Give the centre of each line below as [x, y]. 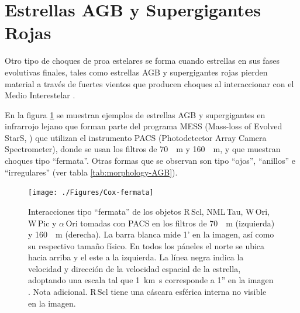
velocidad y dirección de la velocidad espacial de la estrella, [135, 268]
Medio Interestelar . [40, 95]
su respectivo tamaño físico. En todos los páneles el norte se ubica [146, 245]
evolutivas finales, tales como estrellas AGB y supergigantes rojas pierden [136, 72]
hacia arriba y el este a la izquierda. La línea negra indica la [136, 257]
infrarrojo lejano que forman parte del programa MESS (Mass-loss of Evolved [144, 126]
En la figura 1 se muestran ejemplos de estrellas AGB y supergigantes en [135, 114]
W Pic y [42, 223]
